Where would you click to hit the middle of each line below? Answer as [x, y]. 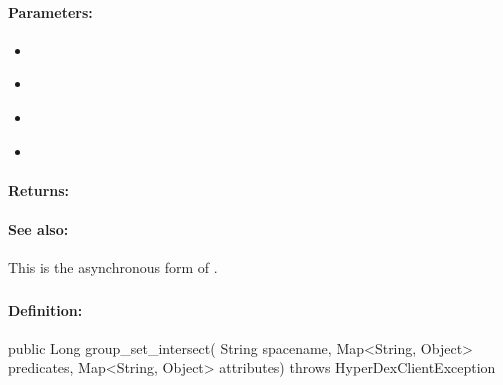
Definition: [45, 309]
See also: [38, 228]
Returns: [39, 189]
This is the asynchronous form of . [113, 267]
